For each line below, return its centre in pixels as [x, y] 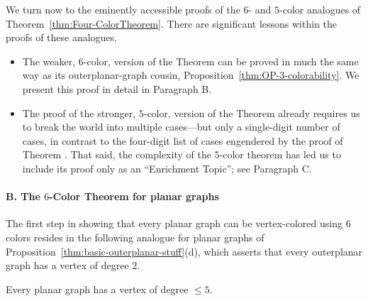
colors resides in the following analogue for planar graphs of [135, 237]
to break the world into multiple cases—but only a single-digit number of [181, 127]
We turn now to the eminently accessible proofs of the [123, 9]
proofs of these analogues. [61, 37]
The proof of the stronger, [79, 113]
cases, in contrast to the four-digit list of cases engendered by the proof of [183, 140]
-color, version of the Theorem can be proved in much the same [221, 61]
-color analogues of [320, 9]
